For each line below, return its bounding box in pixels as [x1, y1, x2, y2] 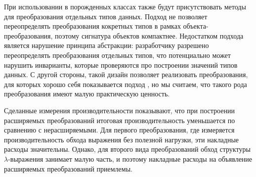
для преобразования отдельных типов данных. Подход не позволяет [4, 11, 208, 21]
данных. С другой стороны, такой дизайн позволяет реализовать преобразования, [4, 69, 248, 80]
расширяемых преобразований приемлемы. [4, 163, 132, 174]
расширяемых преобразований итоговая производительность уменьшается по [4, 115, 235, 125]
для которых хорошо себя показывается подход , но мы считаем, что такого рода [4, 79, 247, 89]
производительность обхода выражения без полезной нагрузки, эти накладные [4, 134, 239, 144]
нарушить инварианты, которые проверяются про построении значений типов [4, 59, 238, 70]
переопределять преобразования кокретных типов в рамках [4, 21, 181, 31]
